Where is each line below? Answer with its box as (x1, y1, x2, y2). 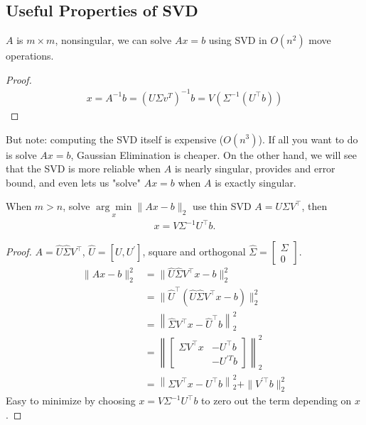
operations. (6, 48, 54, 63)
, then (301, 199, 328, 214)
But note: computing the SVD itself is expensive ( (6, 131, 224, 146)
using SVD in (208, 33, 267, 48)
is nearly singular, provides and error (174, 161, 335, 176)
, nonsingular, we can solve (55, 33, 172, 48)
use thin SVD (192, 199, 252, 214)
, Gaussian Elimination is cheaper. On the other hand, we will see (70, 147, 357, 162)
